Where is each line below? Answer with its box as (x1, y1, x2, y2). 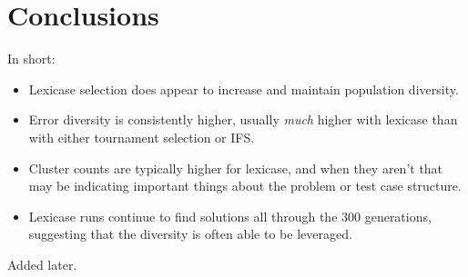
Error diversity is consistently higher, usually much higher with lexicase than (28, 110, 458, 129)
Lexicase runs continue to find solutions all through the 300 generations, (28, 206, 432, 225)
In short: (7, 49, 56, 68)
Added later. (7, 254, 77, 273)
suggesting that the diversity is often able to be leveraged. (28, 224, 352, 243)
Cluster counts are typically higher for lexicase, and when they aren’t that (28, 158, 443, 177)
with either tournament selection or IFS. (28, 127, 255, 146)
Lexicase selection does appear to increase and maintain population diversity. (28, 79, 459, 98)
